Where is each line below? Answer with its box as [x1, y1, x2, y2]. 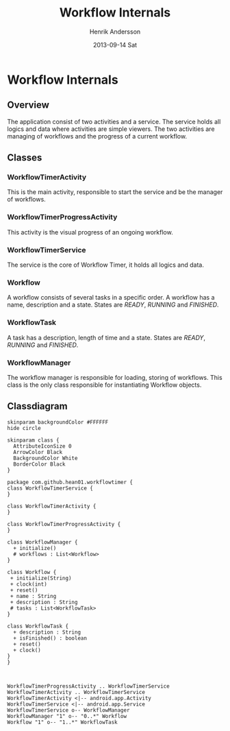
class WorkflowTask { [7, 623, 69, 630]
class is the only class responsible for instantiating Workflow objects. [7, 381, 202, 389]
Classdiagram [7, 400, 68, 412]
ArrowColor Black [13, 448, 63, 455]
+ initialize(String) [10, 575, 72, 582]
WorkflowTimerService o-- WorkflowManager [7, 706, 130, 714]
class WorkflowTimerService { [7, 485, 94, 492]
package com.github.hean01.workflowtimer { [7, 479, 133, 486]
